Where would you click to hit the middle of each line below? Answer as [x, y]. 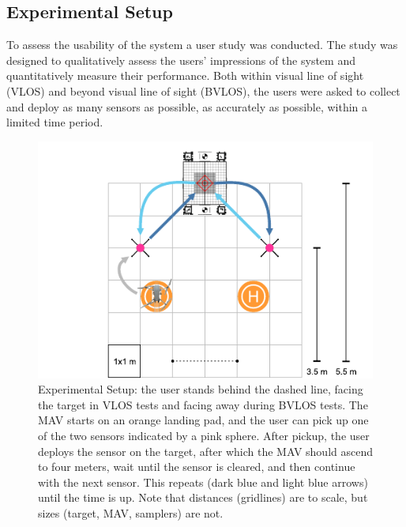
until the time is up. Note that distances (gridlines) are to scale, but [203, 497]
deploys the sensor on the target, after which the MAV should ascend [206, 451]
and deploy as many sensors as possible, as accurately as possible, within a [187, 106]
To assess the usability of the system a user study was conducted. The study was [202, 45]
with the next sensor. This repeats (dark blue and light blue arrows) [203, 482]
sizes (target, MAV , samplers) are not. [131, 512]
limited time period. [55, 122]
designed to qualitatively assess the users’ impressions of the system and [181, 60]
